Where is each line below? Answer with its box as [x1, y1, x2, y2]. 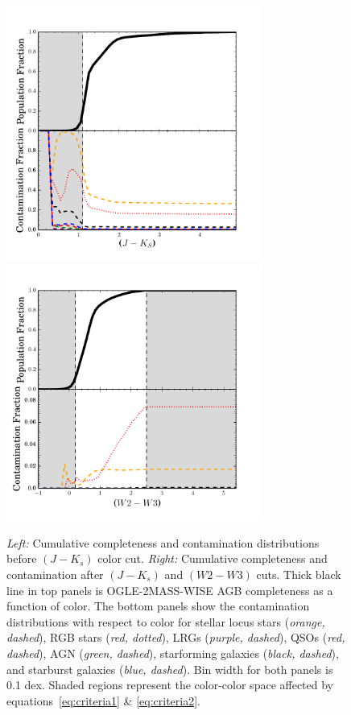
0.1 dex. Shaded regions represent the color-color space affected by [6, 676, 333, 693]
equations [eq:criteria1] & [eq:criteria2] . [6, 692, 200, 709]
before [6, 550, 37, 567]
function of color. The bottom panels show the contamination [6, 597, 310, 614]
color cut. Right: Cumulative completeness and [97, 550, 328, 567]
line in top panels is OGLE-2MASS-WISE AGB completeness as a [6, 581, 333, 598]
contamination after [6, 565, 104, 582]
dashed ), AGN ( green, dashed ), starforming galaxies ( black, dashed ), [6, 644, 339, 661]
